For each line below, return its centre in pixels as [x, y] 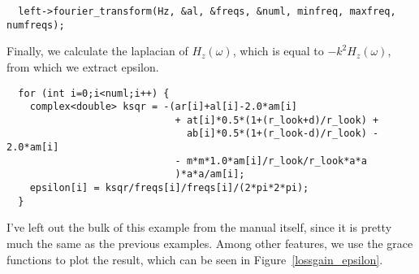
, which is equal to [278, 51]
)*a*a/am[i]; [210, 174]
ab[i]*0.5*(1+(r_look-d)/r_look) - [283, 134]
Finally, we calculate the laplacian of [97, 51]
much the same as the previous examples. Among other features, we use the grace [210, 243]
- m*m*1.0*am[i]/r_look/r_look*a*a [271, 161]
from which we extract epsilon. [83, 66]
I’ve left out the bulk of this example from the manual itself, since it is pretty [199, 227]
